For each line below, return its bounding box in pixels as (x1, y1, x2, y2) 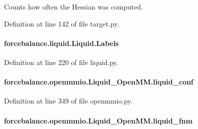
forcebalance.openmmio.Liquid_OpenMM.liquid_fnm (4, 115, 193, 125)
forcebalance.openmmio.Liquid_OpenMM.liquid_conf (4, 76, 194, 87)
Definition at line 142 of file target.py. (4, 18, 119, 28)
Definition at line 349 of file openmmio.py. (4, 95, 133, 106)
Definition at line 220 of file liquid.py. (4, 56, 118, 67)
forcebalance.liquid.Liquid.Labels (4, 37, 119, 48)
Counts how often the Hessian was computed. (4, 1, 143, 11)
